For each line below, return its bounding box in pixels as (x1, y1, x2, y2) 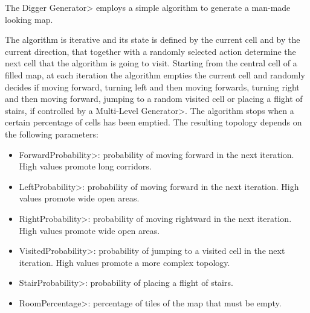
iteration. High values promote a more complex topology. (19, 256, 230, 268)
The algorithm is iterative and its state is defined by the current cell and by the (5, 33, 300, 46)
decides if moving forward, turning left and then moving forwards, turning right (5, 80, 300, 93)
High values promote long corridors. (19, 160, 152, 172)
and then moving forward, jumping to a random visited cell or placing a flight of (5, 92, 303, 105)
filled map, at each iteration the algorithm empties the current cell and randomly (5, 68, 305, 81)
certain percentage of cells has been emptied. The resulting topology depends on (5, 116, 302, 128)
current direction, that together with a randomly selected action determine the (5, 45, 296, 57)
